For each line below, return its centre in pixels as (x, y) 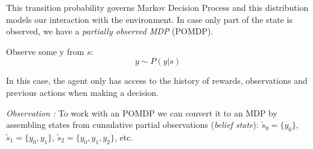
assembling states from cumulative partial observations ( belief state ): (132, 125)
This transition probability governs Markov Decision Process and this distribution (157, 7)
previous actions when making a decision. (83, 92)
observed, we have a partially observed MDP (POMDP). (110, 31)
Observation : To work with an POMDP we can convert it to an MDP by (142, 113)
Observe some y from (45, 51)
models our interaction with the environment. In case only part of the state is (149, 19)
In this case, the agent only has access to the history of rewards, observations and (157, 81)
